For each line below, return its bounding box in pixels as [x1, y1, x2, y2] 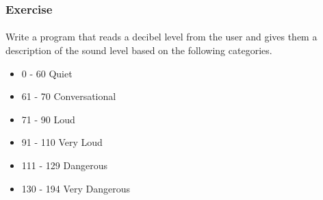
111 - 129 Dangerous [21, 158, 107, 172]
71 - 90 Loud [21, 112, 75, 126]
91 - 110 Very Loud [21, 135, 103, 149]
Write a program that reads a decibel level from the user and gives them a [5, 29, 318, 44]
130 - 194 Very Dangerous [21, 181, 131, 195]
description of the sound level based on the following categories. [5, 43, 272, 58]
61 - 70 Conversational [21, 89, 116, 103]
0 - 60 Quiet [21, 66, 73, 80]
